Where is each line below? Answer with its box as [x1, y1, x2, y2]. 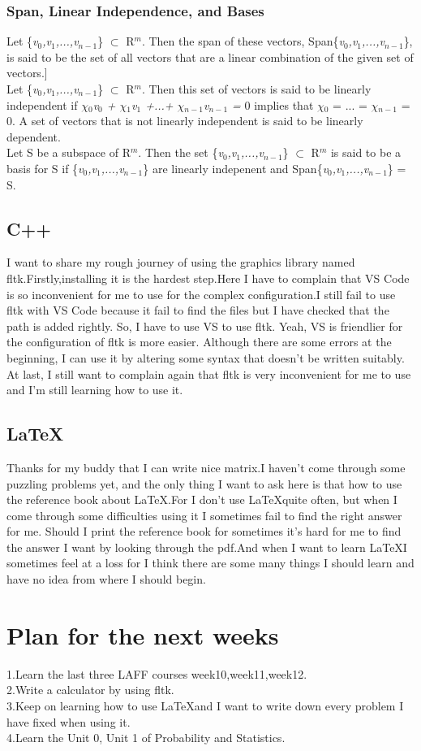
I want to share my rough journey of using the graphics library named [6, 254, 355, 271]
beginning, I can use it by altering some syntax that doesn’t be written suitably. [6, 349, 405, 366]
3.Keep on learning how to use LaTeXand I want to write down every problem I [6, 697, 404, 714]
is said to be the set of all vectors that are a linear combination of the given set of [6, 48, 414, 65]
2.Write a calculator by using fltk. [6, 681, 174, 698]
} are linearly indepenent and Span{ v [143, 159, 329, 176]
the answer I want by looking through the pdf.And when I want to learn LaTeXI [6, 538, 407, 555]
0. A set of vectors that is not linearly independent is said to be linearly [6, 112, 363, 129]
